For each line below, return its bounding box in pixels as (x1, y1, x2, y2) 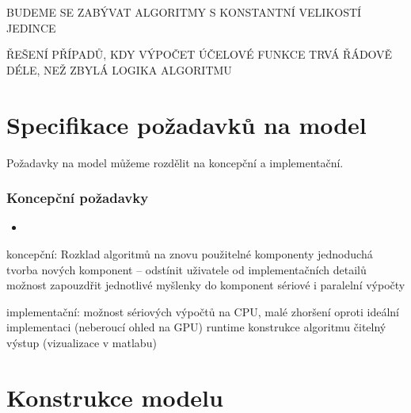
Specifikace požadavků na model (6, 108, 367, 140)
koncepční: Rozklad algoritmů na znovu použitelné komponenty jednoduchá (6, 245, 373, 262)
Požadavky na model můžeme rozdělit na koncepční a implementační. (6, 154, 344, 170)
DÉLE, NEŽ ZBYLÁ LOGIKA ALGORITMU (6, 61, 232, 78)
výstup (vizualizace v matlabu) (6, 334, 157, 350)
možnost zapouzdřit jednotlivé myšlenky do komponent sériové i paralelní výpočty (6, 277, 405, 293)
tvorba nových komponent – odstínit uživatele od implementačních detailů (6, 261, 367, 277)
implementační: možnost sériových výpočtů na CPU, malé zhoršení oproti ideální (6, 303, 399, 319)
